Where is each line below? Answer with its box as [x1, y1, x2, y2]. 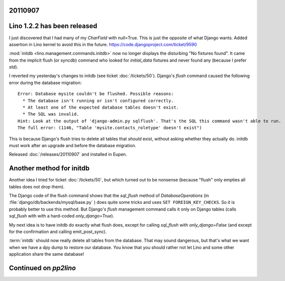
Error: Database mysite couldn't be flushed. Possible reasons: [17, 91, 174, 97]
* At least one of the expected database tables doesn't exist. [22, 105, 179, 110]
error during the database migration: [9, 80, 82, 85]
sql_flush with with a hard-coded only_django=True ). [9, 213, 114, 219]
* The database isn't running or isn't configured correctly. [22, 98, 174, 103]
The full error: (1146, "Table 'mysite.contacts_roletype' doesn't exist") [17, 125, 202, 131]
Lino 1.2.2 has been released [9, 22, 97, 30]
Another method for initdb [9, 164, 90, 172]
